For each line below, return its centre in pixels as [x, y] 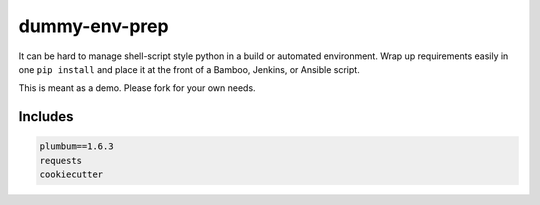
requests [61, 160]
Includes [46, 116]
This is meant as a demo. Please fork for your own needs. [137, 88]
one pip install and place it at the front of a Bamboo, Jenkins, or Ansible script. [189, 69]
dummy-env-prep [93, 26]
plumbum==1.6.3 [76, 146]
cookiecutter [71, 174]
